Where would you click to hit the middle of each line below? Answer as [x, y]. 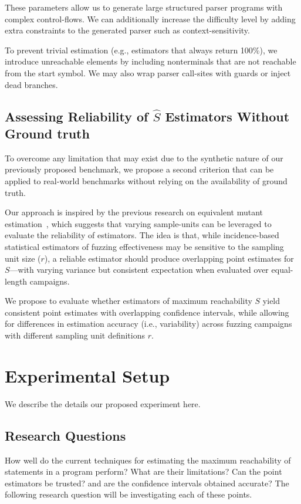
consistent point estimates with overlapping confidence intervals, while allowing [147, 312]
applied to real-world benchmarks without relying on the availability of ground [146, 180]
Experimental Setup [87, 375]
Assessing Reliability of [77, 116]
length [16, 281]
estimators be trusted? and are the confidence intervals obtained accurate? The [147, 483]
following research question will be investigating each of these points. [128, 494]
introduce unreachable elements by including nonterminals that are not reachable [150, 61]
